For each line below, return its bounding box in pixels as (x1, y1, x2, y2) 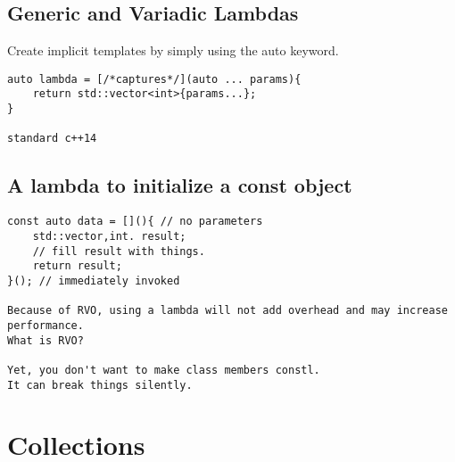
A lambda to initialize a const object (7, 171, 352, 199)
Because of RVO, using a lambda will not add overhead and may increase (7, 304, 448, 318)
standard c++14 (7, 132, 97, 145)
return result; (32, 260, 122, 273)
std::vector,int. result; (32, 229, 186, 243)
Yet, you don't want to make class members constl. (7, 363, 320, 376)
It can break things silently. (7, 378, 193, 392)
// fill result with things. (32, 244, 205, 258)
